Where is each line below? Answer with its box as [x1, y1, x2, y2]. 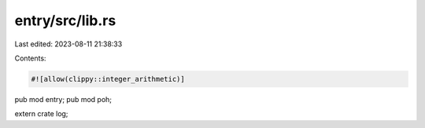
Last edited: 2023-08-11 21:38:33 [14, 39, 123, 49]
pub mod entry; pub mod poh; [14, 94, 113, 104]
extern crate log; [14, 109, 68, 119]
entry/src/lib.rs [14, 12, 116, 29]
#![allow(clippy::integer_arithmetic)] [31, 75, 185, 83]
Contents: [14, 53, 46, 63]
